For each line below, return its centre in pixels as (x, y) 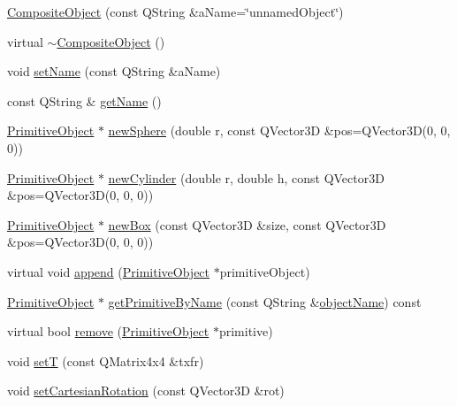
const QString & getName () (84, 100)
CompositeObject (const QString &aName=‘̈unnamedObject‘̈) (175, 11)
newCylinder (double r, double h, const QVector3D (246, 177)
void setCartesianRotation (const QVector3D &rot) (146, 391)
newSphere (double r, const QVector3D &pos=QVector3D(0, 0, (279, 130)
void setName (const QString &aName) (114, 71)
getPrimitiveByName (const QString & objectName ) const (265, 301)
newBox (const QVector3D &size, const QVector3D (247, 224)
